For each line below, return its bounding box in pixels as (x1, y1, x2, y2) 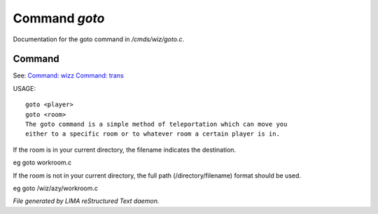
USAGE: (13, 84, 36, 92)
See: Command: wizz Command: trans (13, 71, 124, 80)
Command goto (13, 10, 105, 26)
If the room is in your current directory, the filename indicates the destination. (13, 145, 237, 154)
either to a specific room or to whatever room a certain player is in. (25, 130, 280, 138)
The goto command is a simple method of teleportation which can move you (25, 120, 288, 129)
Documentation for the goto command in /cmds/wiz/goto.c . (13, 35, 185, 43)
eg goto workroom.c (13, 158, 72, 167)
